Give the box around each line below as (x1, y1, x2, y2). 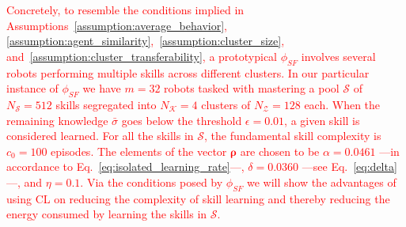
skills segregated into (55, 96, 157, 112)
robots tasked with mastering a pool (164, 80, 340, 96)
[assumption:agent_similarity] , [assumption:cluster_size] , (6, 32, 285, 49)
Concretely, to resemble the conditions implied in (6, 2, 245, 17)
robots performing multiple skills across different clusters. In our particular (6, 64, 370, 81)
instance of (6, 80, 59, 96)
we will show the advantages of (246, 173, 397, 190)
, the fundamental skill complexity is (204, 127, 381, 144)
